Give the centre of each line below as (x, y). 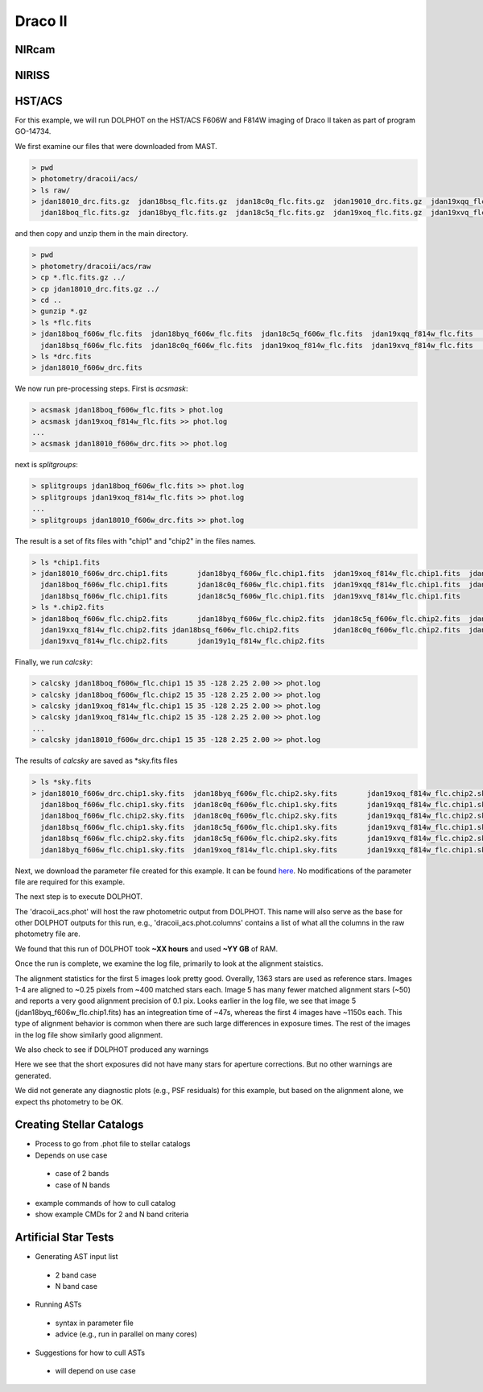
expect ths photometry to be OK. (69, 1102)
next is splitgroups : (46, 465)
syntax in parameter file (95, 1323)
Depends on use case (71, 1155)
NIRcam (35, 50)
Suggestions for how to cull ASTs (90, 1353)
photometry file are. (47, 934)
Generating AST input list (76, 1257)
